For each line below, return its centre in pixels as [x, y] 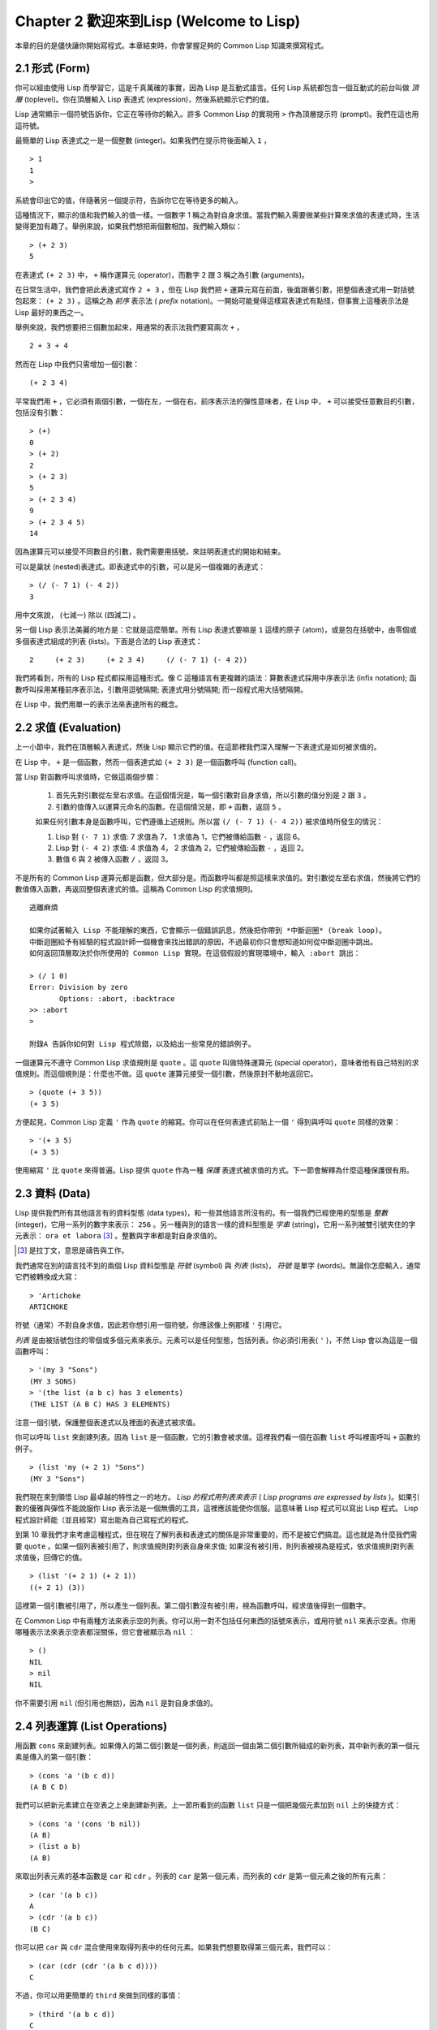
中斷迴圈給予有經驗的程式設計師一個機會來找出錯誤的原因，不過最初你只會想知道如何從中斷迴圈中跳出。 [203, 942]
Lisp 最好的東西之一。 [52, 312]
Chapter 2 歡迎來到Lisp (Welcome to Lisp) [158, 21]
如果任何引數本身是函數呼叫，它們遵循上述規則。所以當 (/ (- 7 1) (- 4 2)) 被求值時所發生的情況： [210, 822]
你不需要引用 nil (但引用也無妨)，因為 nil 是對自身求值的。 [116, 1703]
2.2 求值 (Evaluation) [68, 728]
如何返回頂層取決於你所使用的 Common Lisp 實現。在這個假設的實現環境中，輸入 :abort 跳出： [195, 953]
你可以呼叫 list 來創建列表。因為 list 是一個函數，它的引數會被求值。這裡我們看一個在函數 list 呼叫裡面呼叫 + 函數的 [218, 1437]
